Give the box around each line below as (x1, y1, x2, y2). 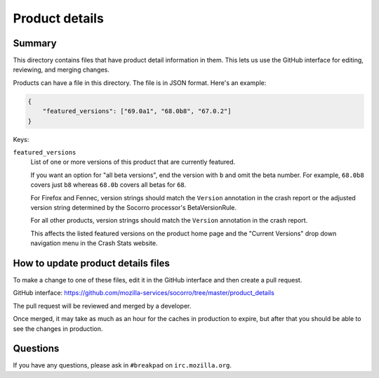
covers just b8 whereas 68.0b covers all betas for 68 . (30, 181, 187, 189)
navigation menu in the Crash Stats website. (30, 239, 158, 247)
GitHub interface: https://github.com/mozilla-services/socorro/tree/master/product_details (13, 289, 275, 297)
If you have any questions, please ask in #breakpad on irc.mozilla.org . (13, 361, 232, 370)
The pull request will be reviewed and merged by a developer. (13, 301, 192, 310)
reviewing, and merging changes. (13, 65, 110, 74)
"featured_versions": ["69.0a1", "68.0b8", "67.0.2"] (42, 107, 232, 115)
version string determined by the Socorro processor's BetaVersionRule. (30, 203, 237, 211)
